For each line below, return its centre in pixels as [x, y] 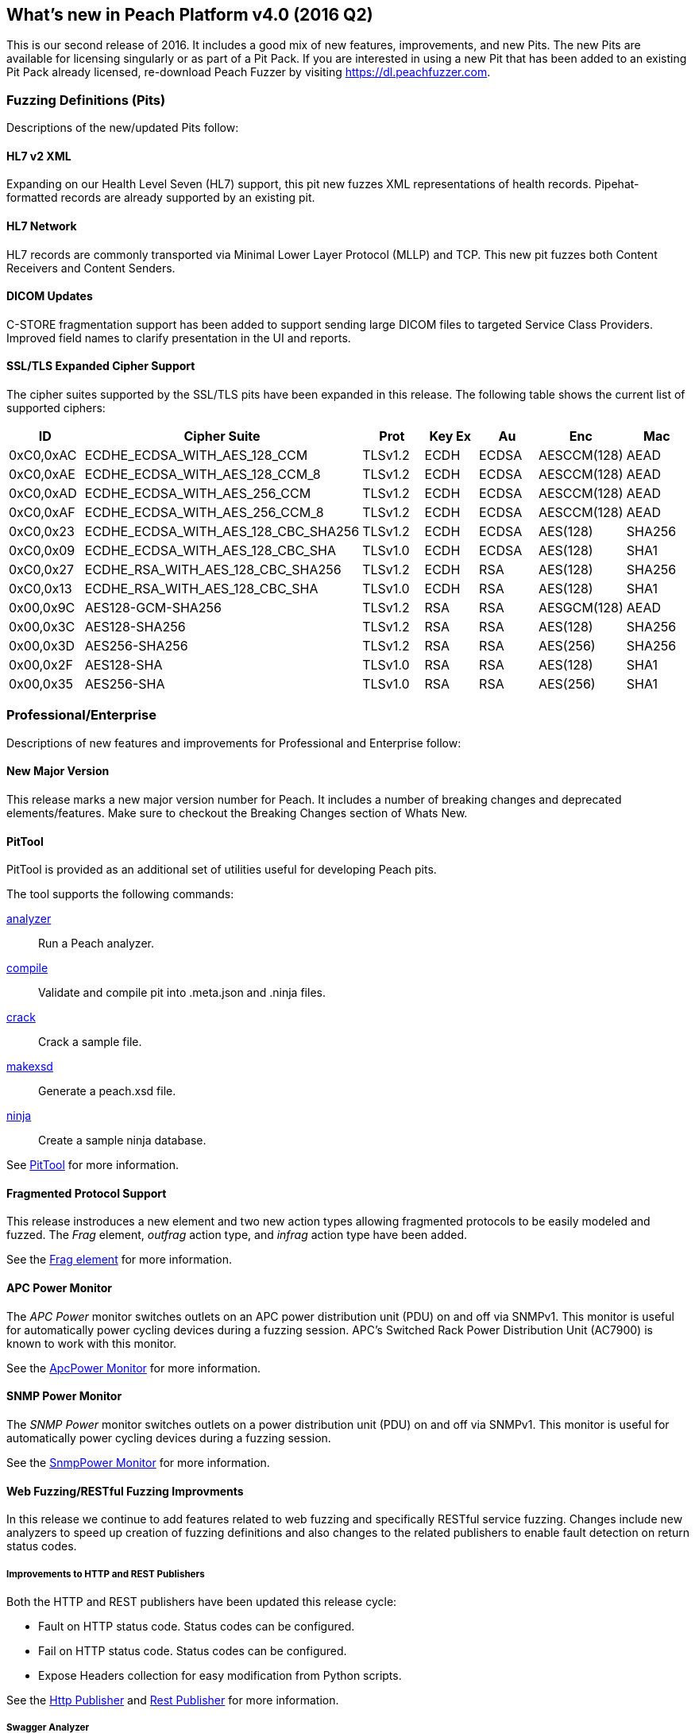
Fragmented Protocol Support [87, 1193]
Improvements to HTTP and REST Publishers [106, 1574]
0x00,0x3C [42, 627]
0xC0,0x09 [42, 551]
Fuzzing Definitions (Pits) [86, 100]
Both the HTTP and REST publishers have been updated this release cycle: [202, 1601]
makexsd [30, 1067]
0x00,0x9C [42, 608]
